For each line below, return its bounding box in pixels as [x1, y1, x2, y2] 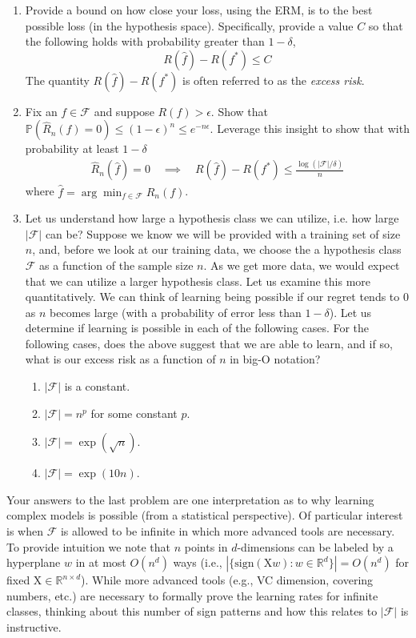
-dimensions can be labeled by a [237, 538, 394, 555]
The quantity [25, 71, 90, 88]
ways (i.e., [173, 554, 222, 571]
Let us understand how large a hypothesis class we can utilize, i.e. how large [25, 210, 399, 227]
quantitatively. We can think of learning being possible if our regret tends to [25, 288, 400, 305]
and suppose [94, 102, 154, 119]
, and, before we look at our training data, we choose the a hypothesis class [32, 241, 402, 258]
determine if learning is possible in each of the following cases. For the [25, 319, 370, 336]
